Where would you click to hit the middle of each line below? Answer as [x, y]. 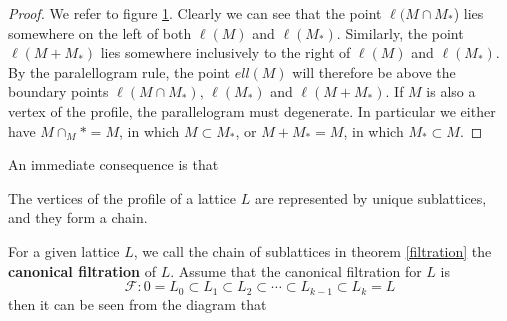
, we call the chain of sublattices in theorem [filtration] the [312, 250]
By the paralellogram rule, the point [119, 71]
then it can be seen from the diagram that [137, 303]
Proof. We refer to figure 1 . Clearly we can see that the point [195, 13]
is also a [451, 91]
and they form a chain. [78, 217]
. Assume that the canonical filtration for [296, 270]
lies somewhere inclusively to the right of [225, 52]
